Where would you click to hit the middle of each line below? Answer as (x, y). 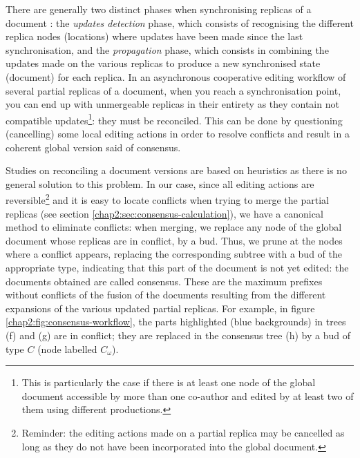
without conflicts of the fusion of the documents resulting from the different (166, 295)
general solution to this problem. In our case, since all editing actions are (160, 183)
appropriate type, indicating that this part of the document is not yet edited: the (177, 267)
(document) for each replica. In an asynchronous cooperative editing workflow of (176, 76)
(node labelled (67, 349)
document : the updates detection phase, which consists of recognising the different (180, 22)
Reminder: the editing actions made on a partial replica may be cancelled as (183, 432)
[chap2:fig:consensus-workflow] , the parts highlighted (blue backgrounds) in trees (176, 322)
